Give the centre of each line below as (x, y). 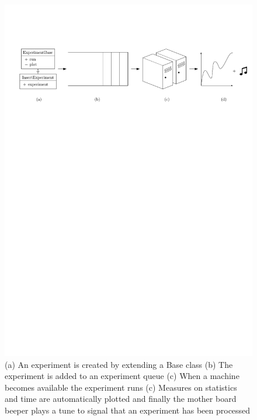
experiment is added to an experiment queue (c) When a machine (122, 376)
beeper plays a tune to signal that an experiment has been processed (128, 410)
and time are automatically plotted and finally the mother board (121, 399)
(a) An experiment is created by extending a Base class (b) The (119, 364)
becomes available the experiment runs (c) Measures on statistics (121, 387)
